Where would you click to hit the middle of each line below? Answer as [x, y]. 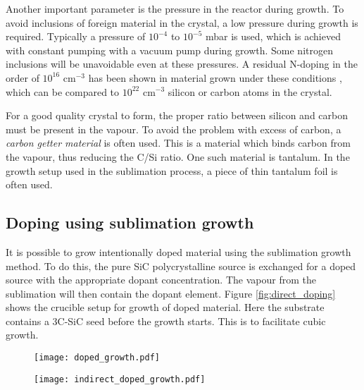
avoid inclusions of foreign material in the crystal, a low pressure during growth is [182, 22]
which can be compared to [63, 91]
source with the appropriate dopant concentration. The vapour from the [161, 280]
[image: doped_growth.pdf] [97, 358]
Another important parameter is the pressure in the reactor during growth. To [175, 8]
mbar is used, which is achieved [273, 36]
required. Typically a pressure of [76, 36]
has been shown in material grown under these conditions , [215, 77]
